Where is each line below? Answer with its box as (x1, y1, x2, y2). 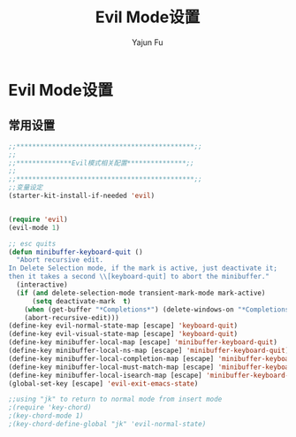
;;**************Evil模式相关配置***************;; (8, 158, 195, 167)
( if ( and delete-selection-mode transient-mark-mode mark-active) (16, 288, 266, 297)
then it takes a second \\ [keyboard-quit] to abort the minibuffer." (8, 272, 270, 281)
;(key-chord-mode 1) (8, 411, 85, 420)
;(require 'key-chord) (8, 403, 92, 412)
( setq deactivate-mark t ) (31, 296, 132, 305)
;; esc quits (8, 239, 57, 248)
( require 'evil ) (8, 215, 68, 224)
